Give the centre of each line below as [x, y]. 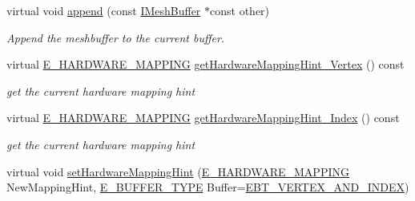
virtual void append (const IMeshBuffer [104, 10]
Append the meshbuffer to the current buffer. [116, 37]
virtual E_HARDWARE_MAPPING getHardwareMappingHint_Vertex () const [205, 64]
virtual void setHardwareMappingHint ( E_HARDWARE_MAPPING [178, 171]
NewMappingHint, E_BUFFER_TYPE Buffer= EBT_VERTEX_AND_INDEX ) [208, 187]
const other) [240, 10]
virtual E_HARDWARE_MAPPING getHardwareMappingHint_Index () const [203, 118]
